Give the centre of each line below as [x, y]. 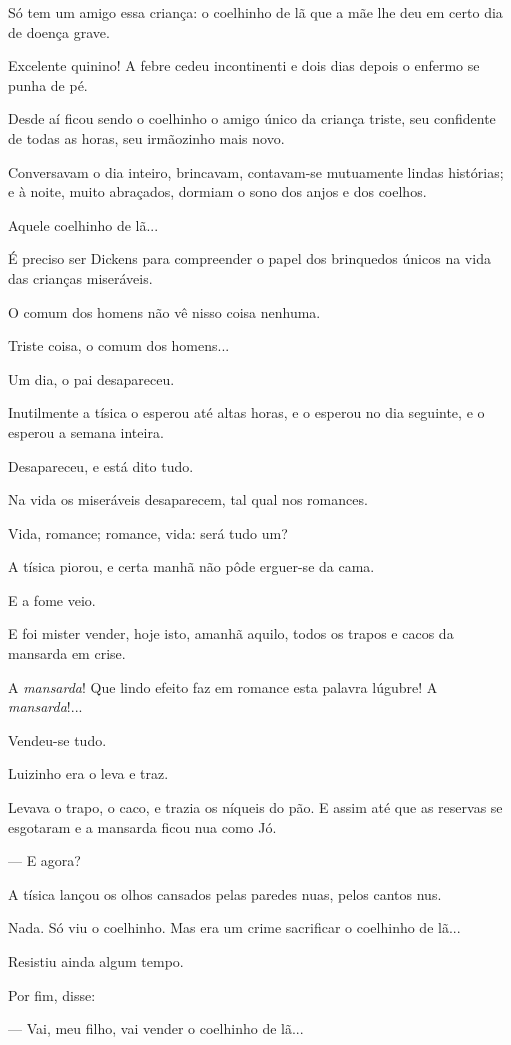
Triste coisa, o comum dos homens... [119, 345]
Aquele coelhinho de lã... [83, 224]
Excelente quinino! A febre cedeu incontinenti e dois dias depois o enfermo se [244, 65]
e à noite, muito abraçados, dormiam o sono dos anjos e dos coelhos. [217, 191]
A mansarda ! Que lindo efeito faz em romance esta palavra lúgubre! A [223, 686]
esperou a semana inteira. [86, 431]
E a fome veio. [52, 599]
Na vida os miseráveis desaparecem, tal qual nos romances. [188, 499]
